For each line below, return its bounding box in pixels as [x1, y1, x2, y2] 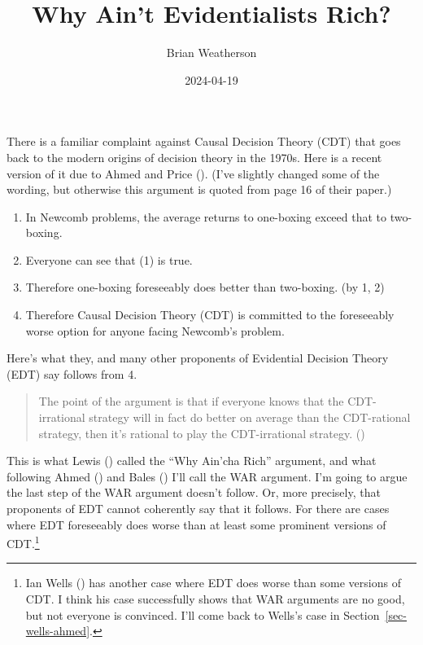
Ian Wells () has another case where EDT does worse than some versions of [25, 574, 401, 591]
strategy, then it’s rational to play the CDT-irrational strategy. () [38, 424, 365, 441]
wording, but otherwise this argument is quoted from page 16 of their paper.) [7, 181, 392, 198]
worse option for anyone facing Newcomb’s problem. [25, 322, 285, 339]
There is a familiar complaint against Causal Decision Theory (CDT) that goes [7, 133, 401, 150]
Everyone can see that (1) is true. [25, 251, 193, 268]
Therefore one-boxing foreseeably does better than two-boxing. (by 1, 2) [25, 279, 385, 296]
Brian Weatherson [166, 44, 257, 61]
